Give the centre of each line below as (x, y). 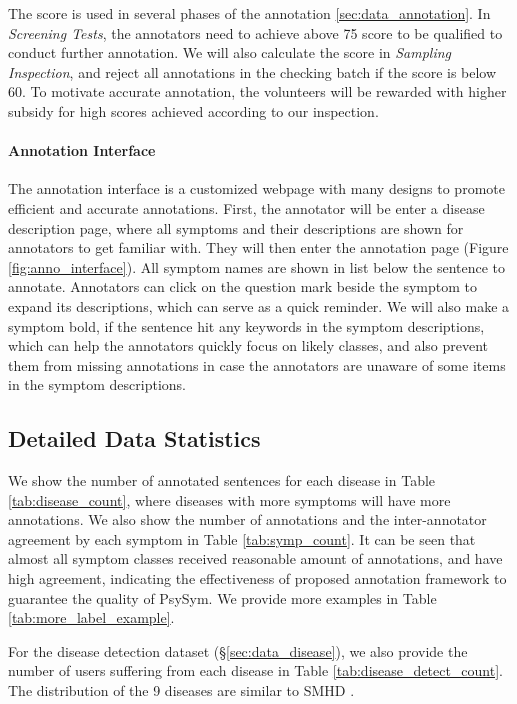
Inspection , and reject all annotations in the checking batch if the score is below (252, 71)
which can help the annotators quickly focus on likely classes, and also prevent (248, 345)
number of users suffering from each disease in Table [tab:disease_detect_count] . (255, 670)
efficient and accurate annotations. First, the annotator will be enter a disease (246, 207)
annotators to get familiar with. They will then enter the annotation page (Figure (258, 247)
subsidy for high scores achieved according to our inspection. (193, 110)
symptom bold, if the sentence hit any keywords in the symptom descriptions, (246, 325)
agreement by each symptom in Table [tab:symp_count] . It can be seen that (242, 538)
